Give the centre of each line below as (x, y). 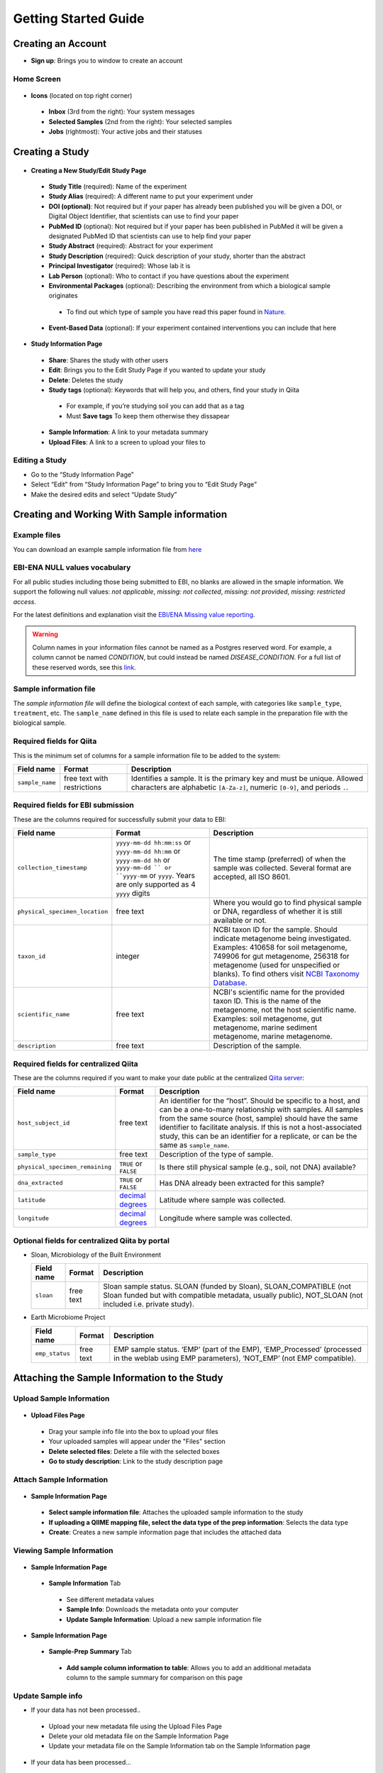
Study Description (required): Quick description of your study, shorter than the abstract (177, 256)
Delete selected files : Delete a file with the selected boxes (134, 1451)
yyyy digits (133, 894)
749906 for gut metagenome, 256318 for (282, 956)
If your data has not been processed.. (86, 1710)
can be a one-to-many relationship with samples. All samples (261, 1110)
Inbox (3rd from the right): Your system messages (122, 112)
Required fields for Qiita (55, 741)
